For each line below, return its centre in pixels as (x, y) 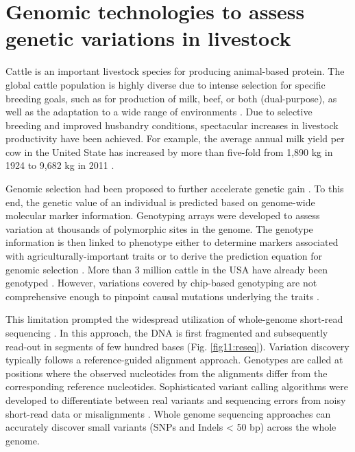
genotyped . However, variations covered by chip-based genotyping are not (161, 283)
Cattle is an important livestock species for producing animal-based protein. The (175, 71)
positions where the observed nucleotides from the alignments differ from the (167, 373)
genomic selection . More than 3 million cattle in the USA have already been (167, 269)
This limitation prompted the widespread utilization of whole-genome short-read (174, 319)
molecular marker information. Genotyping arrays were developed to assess (163, 215)
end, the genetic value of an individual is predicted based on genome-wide (160, 202)
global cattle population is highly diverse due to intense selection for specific (166, 84)
